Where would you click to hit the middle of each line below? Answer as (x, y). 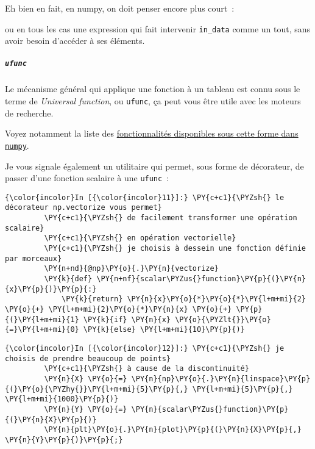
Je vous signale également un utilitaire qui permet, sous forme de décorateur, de (154, 166)
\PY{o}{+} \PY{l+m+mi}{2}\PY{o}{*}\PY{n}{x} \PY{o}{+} (119, 310)
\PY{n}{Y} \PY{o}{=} (86, 409)
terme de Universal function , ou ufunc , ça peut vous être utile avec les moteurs (153, 101)
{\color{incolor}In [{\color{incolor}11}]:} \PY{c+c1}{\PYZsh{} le (145, 197)
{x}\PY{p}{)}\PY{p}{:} (51, 289)
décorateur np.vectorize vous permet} (83, 208)
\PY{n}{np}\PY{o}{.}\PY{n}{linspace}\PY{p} (221, 379)
